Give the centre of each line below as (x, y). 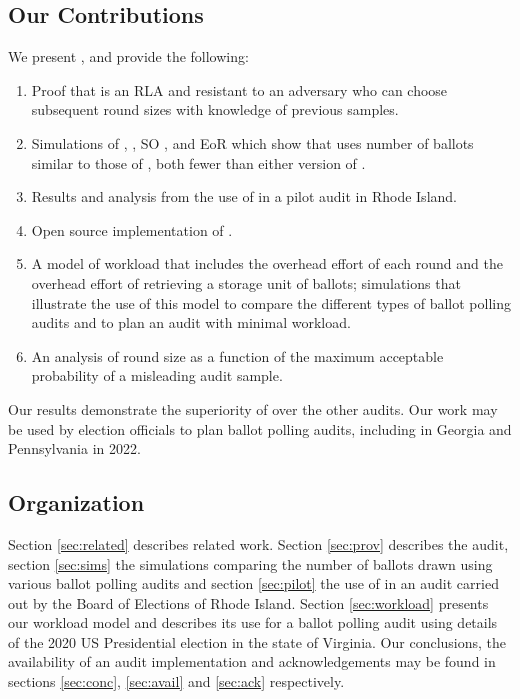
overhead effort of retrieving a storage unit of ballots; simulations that (246, 282)
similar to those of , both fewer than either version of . (198, 162)
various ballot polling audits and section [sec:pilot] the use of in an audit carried (253, 583)
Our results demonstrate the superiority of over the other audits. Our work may (253, 408)
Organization (76, 502)
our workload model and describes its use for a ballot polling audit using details (253, 622)
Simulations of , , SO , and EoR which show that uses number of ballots (252, 142)
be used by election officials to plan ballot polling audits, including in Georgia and (260, 428)
